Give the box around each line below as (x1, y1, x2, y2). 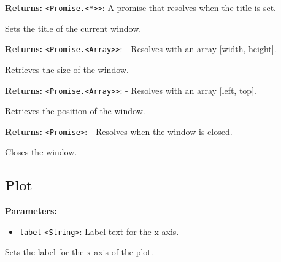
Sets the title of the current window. (5, 21, 142, 34)
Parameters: (5, 204, 57, 217)
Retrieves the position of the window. (5, 104, 145, 117)
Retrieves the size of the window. (5, 63, 129, 75)
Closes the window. (5, 145, 77, 158)
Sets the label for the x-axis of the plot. (5, 245, 153, 258)
